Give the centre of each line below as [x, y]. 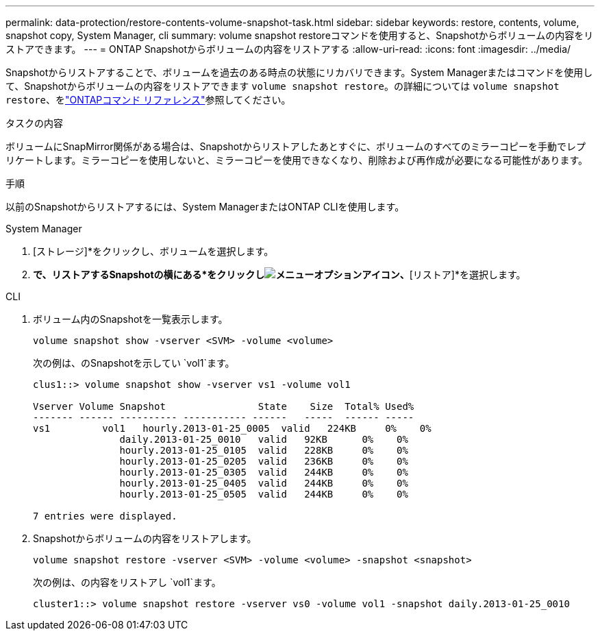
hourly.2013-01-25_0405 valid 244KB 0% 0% [264, 483]
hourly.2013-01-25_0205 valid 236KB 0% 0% [264, 461]
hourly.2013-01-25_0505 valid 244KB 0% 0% [264, 494]
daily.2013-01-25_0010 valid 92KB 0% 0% [264, 439]
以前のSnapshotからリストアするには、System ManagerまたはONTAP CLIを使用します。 [205, 207]
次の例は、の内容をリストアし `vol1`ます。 [127, 582]
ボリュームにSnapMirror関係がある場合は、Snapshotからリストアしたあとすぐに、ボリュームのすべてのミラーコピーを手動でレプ [296, 146]
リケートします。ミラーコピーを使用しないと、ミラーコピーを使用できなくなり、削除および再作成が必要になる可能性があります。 [297, 160]
